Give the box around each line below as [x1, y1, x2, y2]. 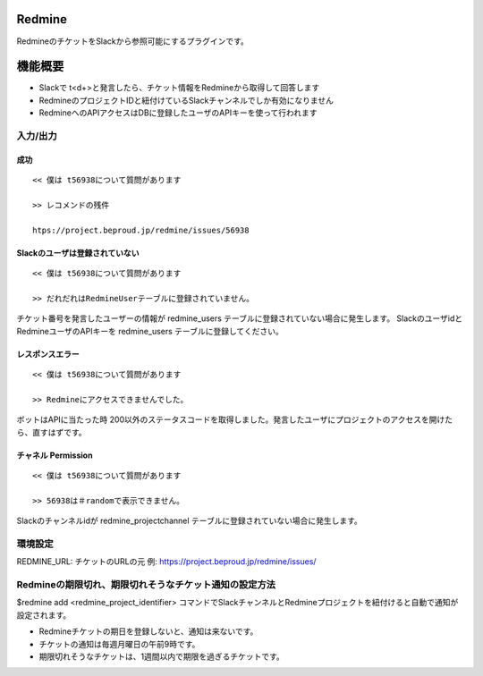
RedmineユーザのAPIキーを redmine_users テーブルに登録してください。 [16, 325, 284, 336]
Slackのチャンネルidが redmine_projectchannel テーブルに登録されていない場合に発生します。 [16, 515, 362, 527]
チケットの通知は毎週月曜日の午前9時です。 [38, 638, 200, 649]
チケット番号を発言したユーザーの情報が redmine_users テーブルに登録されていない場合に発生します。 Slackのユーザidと [16, 313, 463, 324]
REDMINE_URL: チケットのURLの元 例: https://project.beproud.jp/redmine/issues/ [16, 556, 317, 567]
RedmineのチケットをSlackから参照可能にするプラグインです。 [16, 36, 250, 46]
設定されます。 [16, 609, 72, 621]
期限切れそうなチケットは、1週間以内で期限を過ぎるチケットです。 [38, 651, 285, 662]
